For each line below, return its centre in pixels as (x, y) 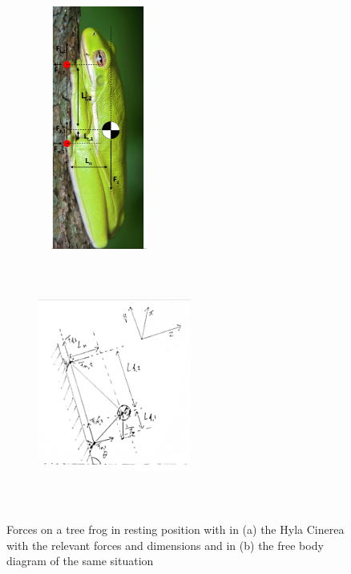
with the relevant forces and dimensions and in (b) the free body (165, 545)
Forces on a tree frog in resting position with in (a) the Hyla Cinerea (175, 529)
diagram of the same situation (80, 561)
